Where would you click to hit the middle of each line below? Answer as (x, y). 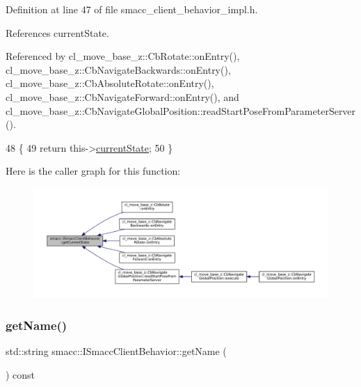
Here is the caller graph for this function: (93, 171)
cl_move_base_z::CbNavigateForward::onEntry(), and (122, 96)
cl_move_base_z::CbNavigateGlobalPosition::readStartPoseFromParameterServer (181, 110)
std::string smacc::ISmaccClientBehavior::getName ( (116, 350)
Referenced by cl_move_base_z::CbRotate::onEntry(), (123, 56)
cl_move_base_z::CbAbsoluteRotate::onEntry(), (110, 83)
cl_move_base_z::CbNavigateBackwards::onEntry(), (118, 69)
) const (21, 374)
